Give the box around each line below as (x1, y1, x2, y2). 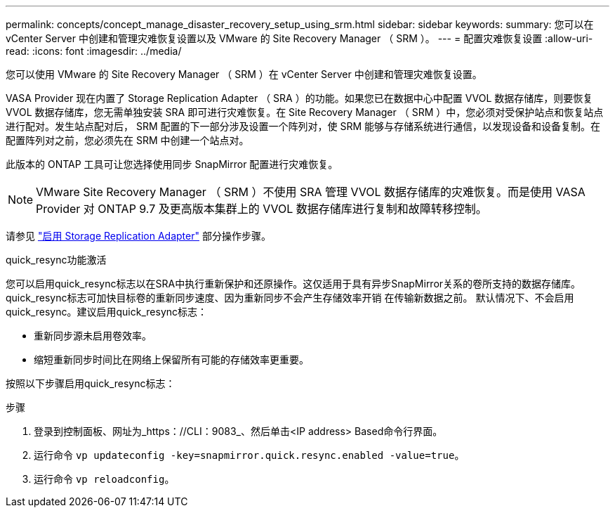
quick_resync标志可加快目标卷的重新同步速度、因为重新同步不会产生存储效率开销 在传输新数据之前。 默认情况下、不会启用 (6, 292, 574, 304)
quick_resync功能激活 (6, 254, 107, 266)
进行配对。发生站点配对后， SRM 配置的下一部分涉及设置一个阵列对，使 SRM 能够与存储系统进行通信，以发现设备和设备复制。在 (6, 120, 601, 132)
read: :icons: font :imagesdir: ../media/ (6, 45, 182, 57)
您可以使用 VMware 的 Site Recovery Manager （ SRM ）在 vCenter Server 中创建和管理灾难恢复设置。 (6, 68, 482, 80)
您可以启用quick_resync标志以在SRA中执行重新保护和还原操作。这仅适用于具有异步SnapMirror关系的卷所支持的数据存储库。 (6, 278, 581, 290)
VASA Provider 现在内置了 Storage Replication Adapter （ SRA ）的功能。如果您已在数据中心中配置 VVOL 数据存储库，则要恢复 (6, 92, 593, 104)
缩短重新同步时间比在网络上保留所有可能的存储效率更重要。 (34, 353, 309, 365)
